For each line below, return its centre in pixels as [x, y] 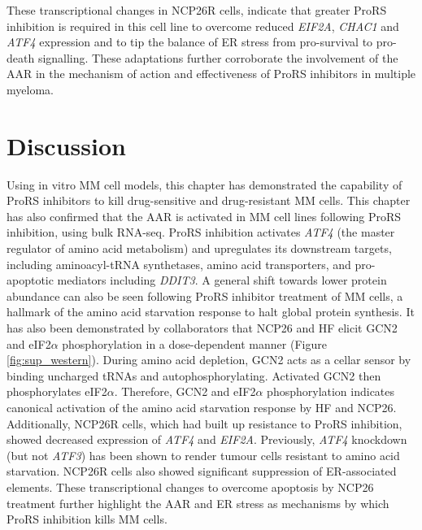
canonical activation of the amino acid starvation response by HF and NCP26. [202, 407]
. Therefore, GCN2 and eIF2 [185, 391]
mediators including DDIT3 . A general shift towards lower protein [222, 280]
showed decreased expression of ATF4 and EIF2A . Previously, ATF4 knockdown [207, 439]
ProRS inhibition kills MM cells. [87, 519]
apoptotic [30, 280]
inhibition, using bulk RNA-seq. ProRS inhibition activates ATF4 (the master [201, 232]
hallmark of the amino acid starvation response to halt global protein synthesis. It [211, 312]
